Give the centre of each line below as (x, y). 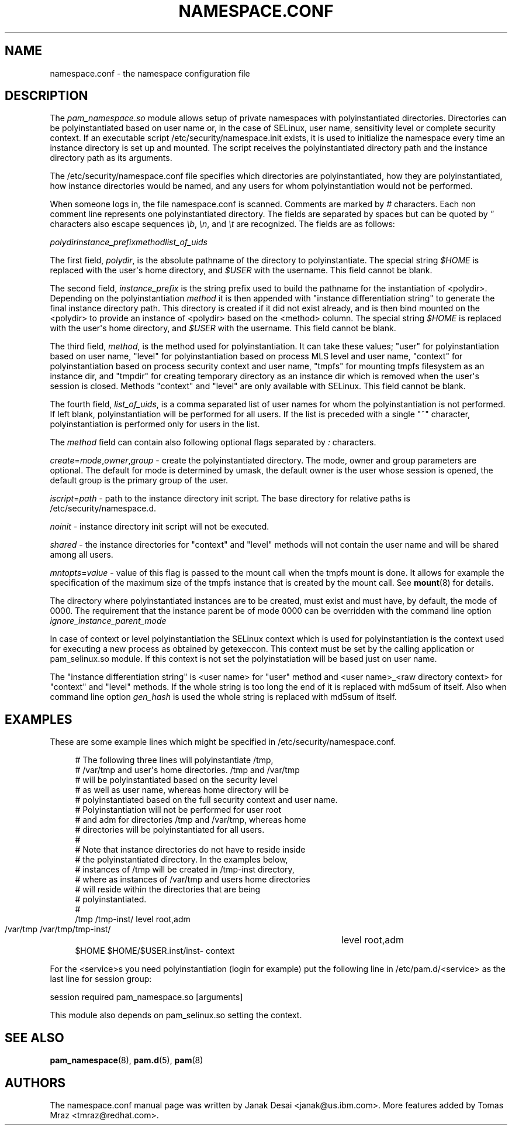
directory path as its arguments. (111, 158)
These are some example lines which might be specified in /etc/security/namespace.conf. (223, 742)
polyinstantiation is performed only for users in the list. (155, 424)
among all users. (82, 555)
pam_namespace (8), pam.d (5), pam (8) (127, 1060)
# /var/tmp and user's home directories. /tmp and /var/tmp (187, 770)
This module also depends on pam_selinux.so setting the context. (176, 1015)
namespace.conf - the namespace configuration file (150, 73)
